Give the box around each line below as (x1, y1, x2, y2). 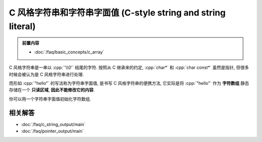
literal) (9, 21, 36, 32)
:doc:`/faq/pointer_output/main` (21, 128, 84, 134)
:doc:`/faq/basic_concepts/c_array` (34, 49, 104, 55)
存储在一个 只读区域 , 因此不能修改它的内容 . (9, 87, 95, 93)
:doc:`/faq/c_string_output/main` (21, 121, 86, 127)
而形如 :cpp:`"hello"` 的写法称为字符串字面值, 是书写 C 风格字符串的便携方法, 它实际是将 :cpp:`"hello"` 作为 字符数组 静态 (9, 80, 249, 86)
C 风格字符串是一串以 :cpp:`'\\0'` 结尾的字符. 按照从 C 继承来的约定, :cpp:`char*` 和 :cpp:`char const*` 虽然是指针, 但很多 (9, 64, 249, 70)
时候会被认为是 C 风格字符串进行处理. (9, 71, 84, 77)
